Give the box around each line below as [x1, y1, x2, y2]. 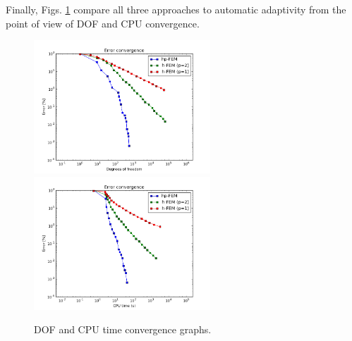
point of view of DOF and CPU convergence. [6, 15, 200, 30]
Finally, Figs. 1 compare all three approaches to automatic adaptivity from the [6, 2, 346, 16]
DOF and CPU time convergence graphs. [34, 322, 212, 337]
